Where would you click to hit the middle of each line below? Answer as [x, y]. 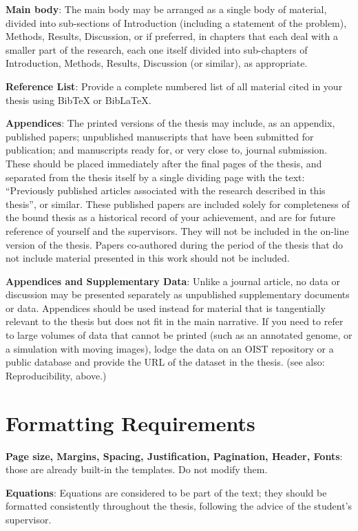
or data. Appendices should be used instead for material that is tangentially [166, 308]
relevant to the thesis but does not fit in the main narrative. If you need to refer [175, 321]
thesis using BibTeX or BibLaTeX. [78, 100]
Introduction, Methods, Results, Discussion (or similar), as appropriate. [157, 63]
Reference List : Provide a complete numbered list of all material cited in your [174, 86]
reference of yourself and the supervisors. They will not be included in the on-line [177, 230]
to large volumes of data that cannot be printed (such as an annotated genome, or [179, 335]
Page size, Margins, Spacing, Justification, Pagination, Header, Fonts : [174, 456]
